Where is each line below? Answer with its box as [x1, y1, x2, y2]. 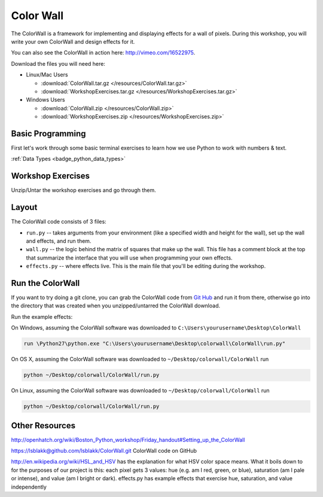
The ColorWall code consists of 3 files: [11, 218, 107, 225]
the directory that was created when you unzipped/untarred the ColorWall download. [11, 302, 221, 309]
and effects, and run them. [26, 237, 92, 245]
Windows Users [26, 96, 65, 103]
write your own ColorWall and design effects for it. [11, 38, 135, 45]
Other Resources [11, 420, 76, 431]
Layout [11, 202, 38, 212]
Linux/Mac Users [26, 71, 68, 78]
